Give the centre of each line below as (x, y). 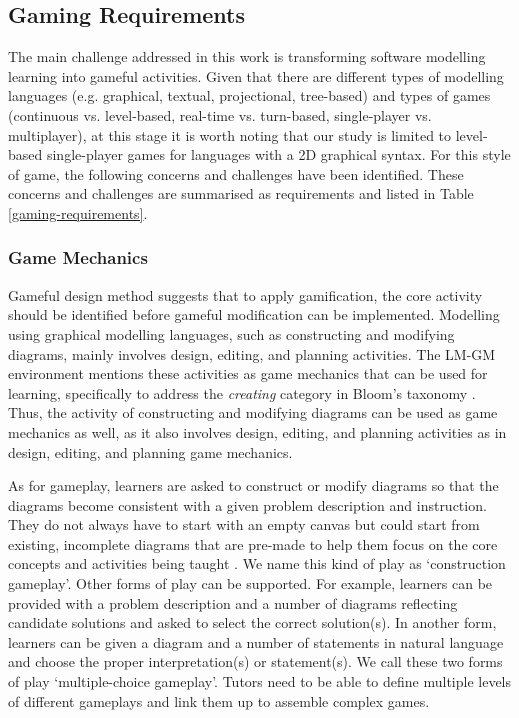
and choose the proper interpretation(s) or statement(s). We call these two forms (255, 661)
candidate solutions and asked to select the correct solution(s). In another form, (252, 622)
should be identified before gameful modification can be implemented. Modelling (254, 314)
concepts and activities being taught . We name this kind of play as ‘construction (257, 563)
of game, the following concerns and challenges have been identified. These (236, 173)
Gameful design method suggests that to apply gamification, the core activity (245, 294)
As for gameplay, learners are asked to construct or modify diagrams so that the (253, 485)
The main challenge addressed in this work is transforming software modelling (247, 56)
